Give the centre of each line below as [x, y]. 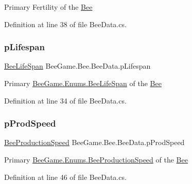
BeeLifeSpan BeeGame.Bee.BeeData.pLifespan [77, 66]
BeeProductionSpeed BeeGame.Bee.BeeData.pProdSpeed [94, 142]
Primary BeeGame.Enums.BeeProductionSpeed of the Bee [96, 159]
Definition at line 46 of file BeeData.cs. [65, 177]
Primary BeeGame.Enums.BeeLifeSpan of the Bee [83, 83]
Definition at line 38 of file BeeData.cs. [65, 24]
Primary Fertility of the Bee [48, 7]
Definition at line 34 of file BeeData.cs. [65, 100]
